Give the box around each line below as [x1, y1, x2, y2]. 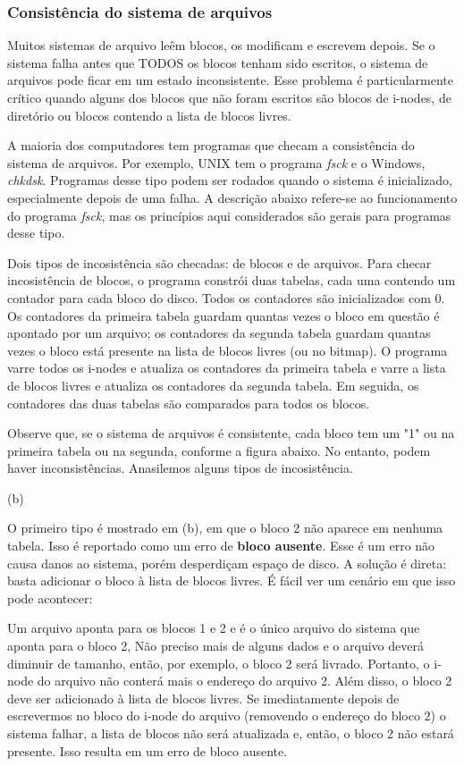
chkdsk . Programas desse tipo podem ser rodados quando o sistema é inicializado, [7, 171, 452, 189]
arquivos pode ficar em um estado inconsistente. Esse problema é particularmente [7, 71, 453, 89]
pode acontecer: [7, 588, 93, 607]
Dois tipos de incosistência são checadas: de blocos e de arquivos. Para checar [7, 253, 432, 272]
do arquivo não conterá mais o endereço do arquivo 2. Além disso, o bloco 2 [37, 671, 452, 690]
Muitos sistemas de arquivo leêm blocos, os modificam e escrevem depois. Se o [7, 36, 435, 55]
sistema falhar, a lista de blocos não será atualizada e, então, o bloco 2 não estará [7, 724, 454, 742]
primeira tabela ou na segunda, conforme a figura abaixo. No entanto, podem [7, 441, 431, 459]
